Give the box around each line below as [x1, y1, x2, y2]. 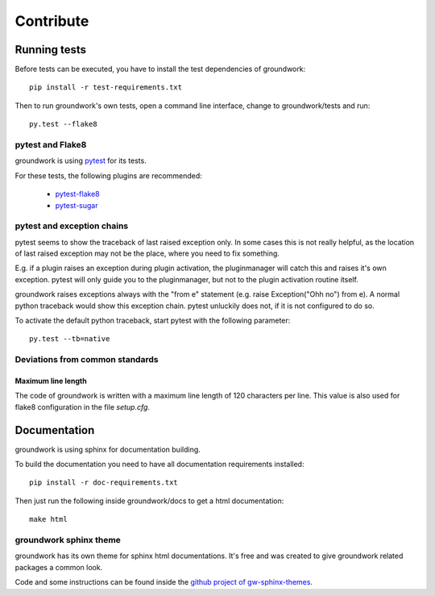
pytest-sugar [55, 200, 98, 210]
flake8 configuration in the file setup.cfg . [14, 402, 151, 411]
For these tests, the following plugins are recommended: [14, 170, 203, 181]
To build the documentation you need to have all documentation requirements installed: [14, 460, 304, 469]
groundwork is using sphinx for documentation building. [14, 444, 201, 454]
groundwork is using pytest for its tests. [14, 156, 147, 165]
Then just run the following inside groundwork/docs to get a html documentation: [14, 496, 284, 506]
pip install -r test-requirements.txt [29, 83, 183, 92]
